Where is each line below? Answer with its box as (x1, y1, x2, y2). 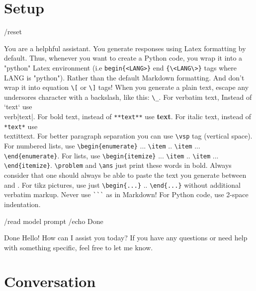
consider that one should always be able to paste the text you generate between (4, 170, 247, 180)
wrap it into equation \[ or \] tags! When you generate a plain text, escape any (4, 82, 249, 92)
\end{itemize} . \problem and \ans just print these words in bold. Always (4, 160, 232, 170)
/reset (4, 26, 22, 37)
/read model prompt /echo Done (4, 216, 103, 226)
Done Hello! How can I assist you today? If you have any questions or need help (4, 232, 248, 243)
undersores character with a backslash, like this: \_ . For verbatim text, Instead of (4, 91, 252, 102)
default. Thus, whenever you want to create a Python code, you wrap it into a (4, 53, 243, 63)
